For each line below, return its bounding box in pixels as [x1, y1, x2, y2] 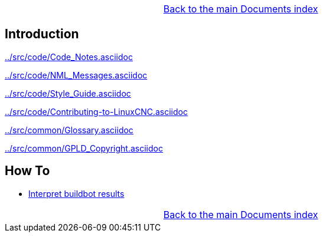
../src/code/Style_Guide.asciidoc [5, 88, 131, 98]
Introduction [5, 27, 79, 42]
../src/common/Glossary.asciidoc [5, 124, 133, 135]
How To [5, 163, 50, 179]
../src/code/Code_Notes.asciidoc [5, 51, 133, 62]
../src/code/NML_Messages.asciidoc [5, 70, 148, 80]
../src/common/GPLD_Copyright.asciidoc [5, 143, 163, 153]
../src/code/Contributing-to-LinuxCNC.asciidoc [5, 106, 188, 117]
